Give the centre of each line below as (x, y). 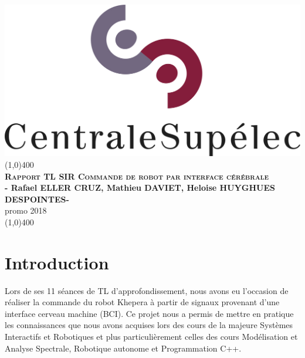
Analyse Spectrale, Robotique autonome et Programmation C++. (123, 348)
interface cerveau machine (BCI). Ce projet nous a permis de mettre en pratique (149, 313)
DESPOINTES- (37, 199)
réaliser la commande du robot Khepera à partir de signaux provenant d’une (142, 302)
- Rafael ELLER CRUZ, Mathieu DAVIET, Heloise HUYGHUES (140, 188)
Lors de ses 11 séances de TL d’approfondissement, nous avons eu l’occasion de (147, 290)
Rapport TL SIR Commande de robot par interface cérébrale (137, 176)
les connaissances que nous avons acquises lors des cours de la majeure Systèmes (149, 325)
